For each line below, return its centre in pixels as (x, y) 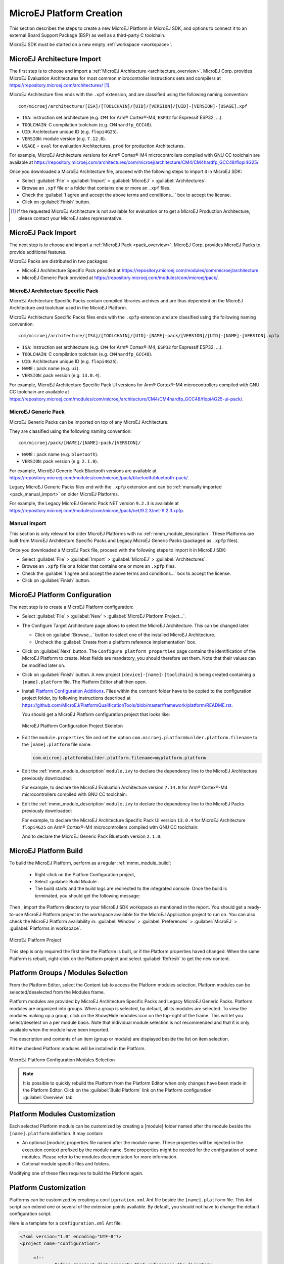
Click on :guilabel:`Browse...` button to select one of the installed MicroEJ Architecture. (125, 635)
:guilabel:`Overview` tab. (49, 1097)
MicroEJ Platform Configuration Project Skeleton (73, 726)
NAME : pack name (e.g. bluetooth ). (60, 454)
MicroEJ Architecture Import (55, 59)
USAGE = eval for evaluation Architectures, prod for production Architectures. (104, 146)
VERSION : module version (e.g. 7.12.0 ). (64, 139)
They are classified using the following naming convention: (70, 431)
